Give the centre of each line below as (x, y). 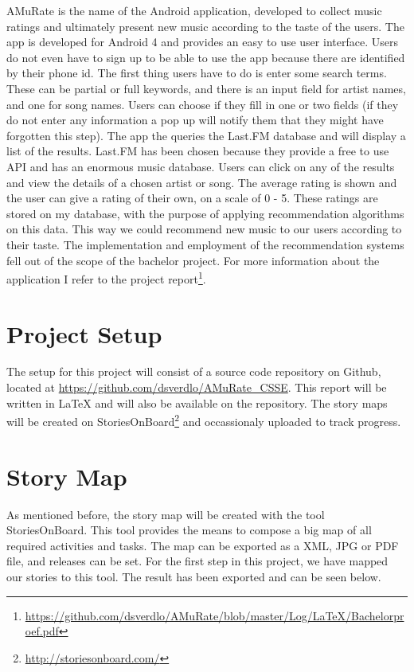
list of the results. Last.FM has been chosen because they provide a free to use (198, 151)
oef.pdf (42, 631)
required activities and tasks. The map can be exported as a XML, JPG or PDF (203, 545)
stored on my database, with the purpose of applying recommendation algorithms (205, 213)
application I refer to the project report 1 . (106, 277)
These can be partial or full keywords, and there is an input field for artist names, (206, 88)
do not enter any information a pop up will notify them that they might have (195, 120)
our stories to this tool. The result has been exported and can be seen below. (194, 576)
